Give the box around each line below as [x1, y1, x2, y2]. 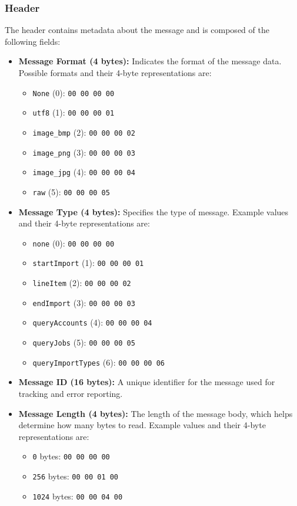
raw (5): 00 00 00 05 [32, 185, 110, 198]
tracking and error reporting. [18, 387, 123, 399]
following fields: [5, 35, 61, 47]
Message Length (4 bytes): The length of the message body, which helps [18, 407, 293, 419]
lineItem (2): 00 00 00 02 [32, 277, 131, 289]
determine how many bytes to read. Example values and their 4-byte [18, 419, 266, 431]
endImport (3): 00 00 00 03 [32, 296, 135, 308]
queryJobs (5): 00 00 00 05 [32, 336, 135, 348]
